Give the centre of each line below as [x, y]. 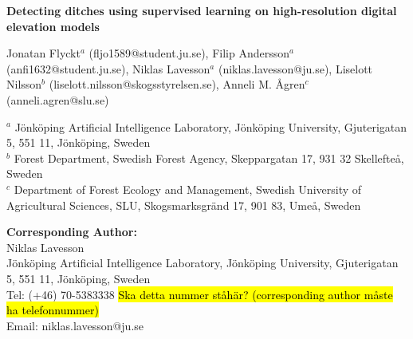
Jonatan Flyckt [43, 53]
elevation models [53, 26]
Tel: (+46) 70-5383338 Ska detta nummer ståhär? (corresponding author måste [200, 294]
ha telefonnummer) [53, 310]
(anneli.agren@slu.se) [58, 99]
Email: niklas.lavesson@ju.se [75, 325]
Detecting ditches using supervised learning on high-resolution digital [202, 10]
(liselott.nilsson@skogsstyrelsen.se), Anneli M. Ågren [177, 84]
